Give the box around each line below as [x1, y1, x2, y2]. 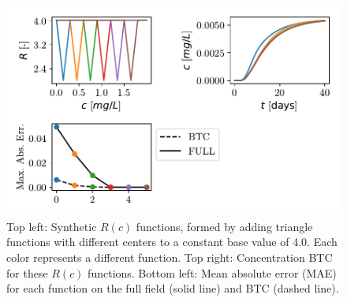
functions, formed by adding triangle [136, 218, 313, 234]
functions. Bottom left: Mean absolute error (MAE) [88, 264, 337, 281]
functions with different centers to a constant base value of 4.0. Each [6, 233, 338, 250]
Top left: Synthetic [6, 218, 97, 234]
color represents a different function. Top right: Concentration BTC [6, 249, 333, 266]
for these [6, 264, 48, 281]
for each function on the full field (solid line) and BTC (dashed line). [6, 280, 339, 296]
